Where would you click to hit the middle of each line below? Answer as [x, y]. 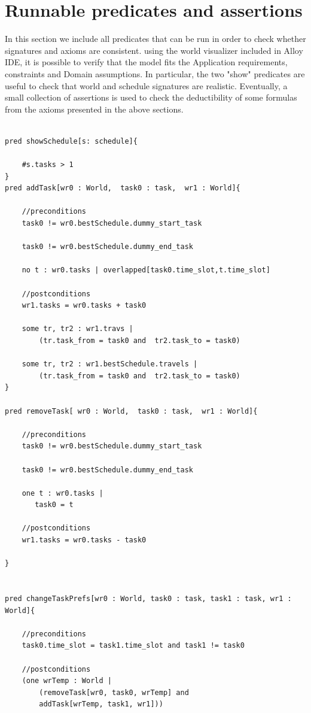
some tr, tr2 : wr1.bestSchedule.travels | [110, 364]
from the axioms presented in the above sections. [94, 109]
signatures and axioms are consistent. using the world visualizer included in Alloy [154, 50]
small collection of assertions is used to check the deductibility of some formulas [151, 97]
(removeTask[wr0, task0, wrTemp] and [114, 692]
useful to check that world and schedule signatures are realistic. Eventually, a [146, 85]
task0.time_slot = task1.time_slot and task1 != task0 [133, 646]
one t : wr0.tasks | [62, 493]
